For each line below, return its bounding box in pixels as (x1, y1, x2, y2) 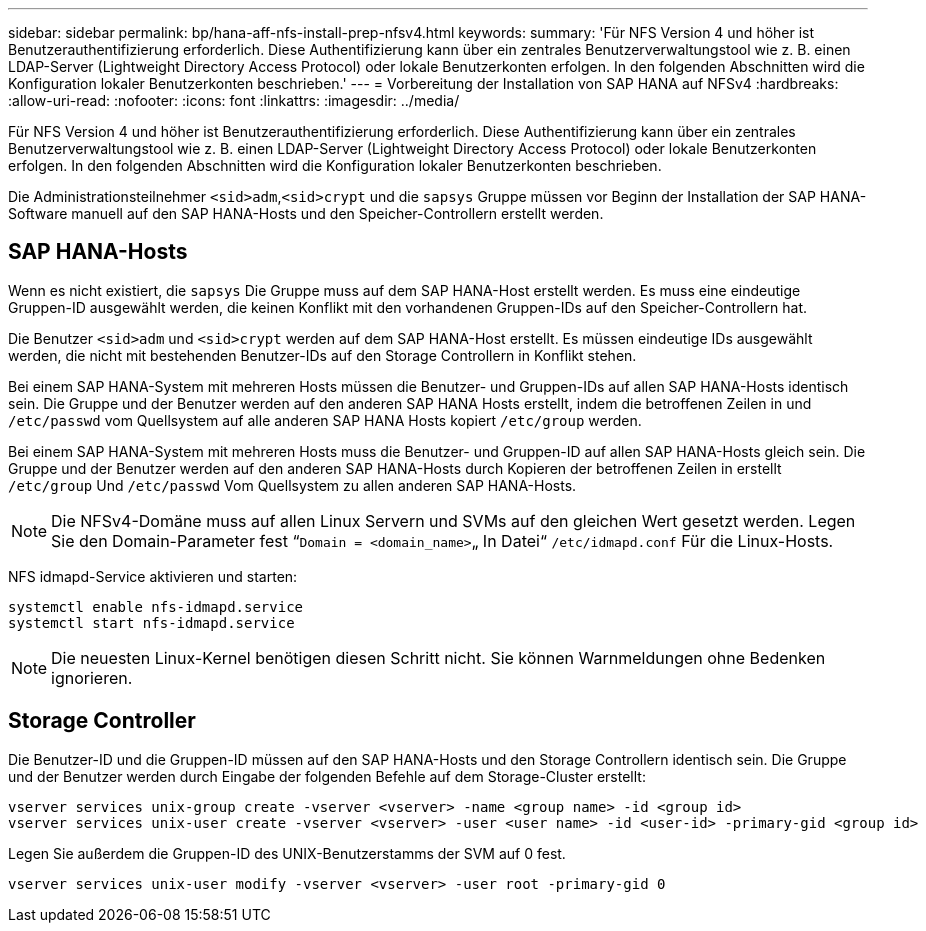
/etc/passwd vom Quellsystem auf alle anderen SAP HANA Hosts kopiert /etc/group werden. (8, 411, 642, 429)
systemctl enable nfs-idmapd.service (8, 598, 304, 615)
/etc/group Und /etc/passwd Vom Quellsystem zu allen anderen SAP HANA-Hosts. (8, 476, 577, 494)
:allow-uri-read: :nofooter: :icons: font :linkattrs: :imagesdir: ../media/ (8, 92, 460, 109)
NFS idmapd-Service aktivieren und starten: (8, 567, 298, 585)
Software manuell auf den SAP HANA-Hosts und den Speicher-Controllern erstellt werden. (8, 205, 604, 222)
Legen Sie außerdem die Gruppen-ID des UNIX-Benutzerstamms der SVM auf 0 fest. (8, 844, 566, 862)
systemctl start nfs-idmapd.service (8, 614, 295, 631)
